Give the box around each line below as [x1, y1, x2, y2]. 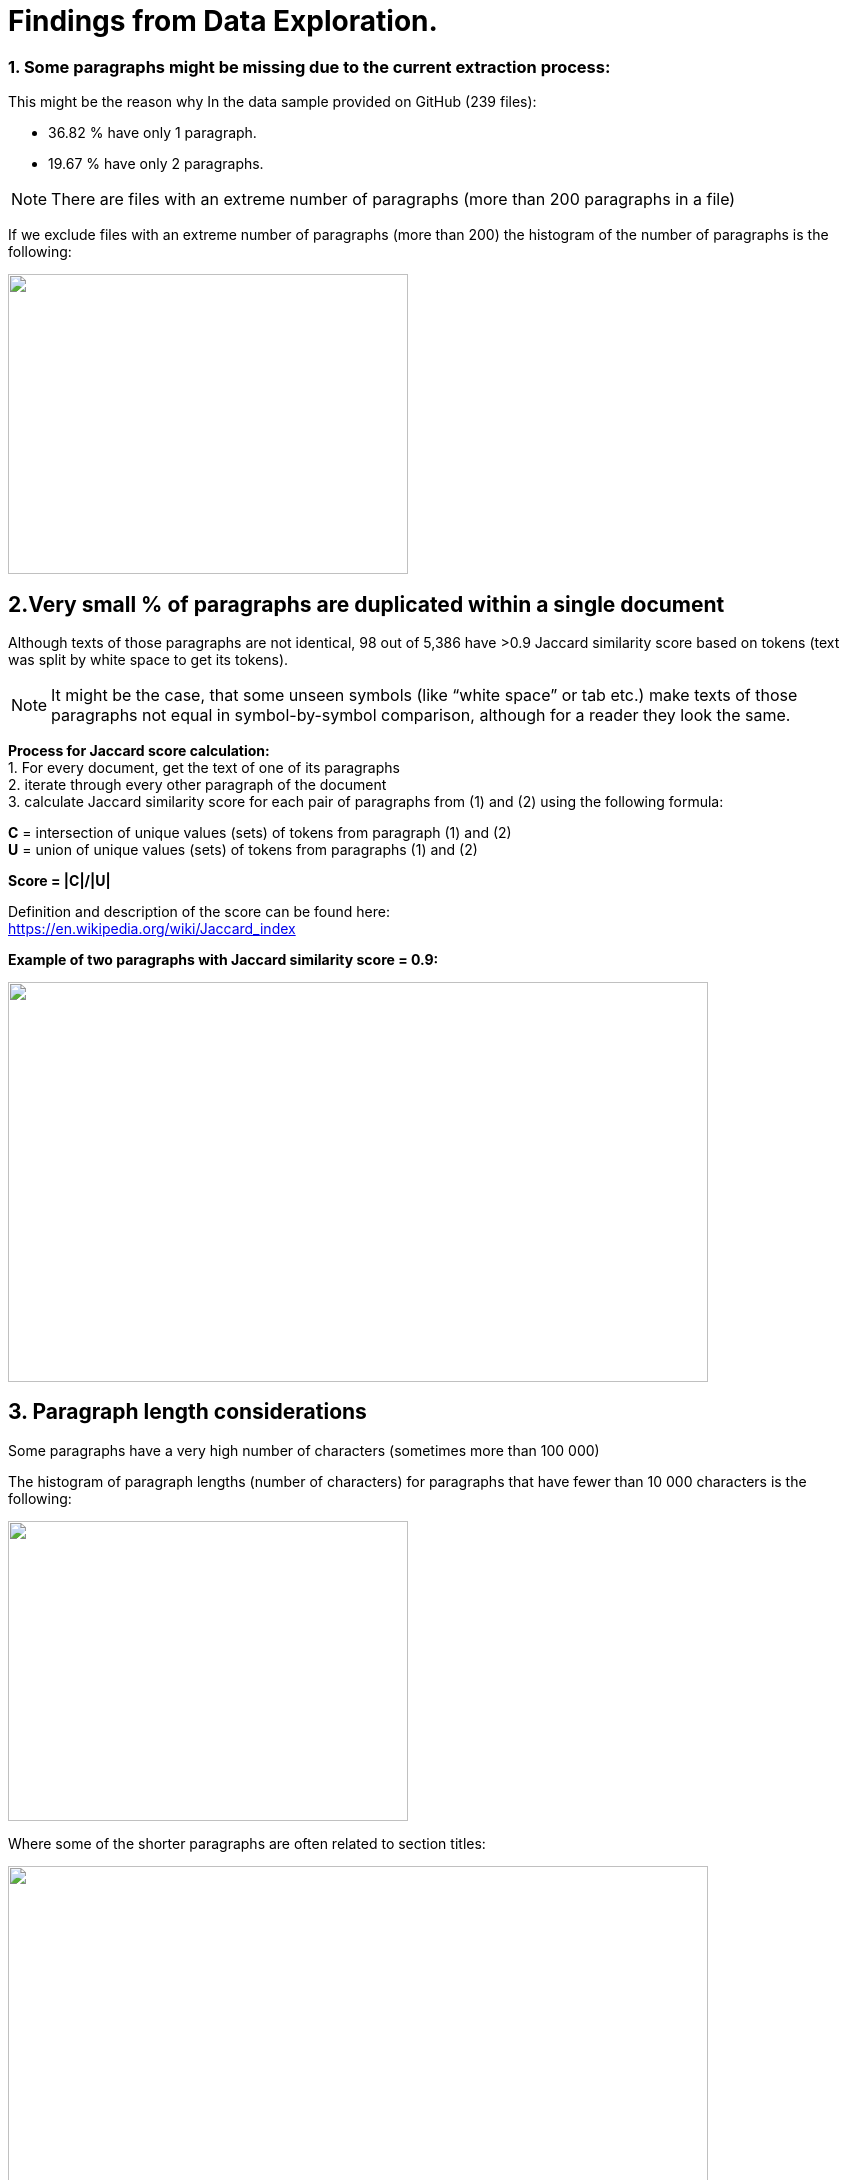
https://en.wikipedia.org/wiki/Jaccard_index [8, 919, 296, 937]
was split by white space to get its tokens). [8, 650, 289, 668]
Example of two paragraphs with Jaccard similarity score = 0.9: [8, 950, 439, 968]
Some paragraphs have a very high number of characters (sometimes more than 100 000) [8, 1441, 600, 1459]
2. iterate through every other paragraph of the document [8, 775, 387, 793]
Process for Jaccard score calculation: [8, 741, 270, 759]
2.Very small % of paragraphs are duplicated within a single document [8, 591, 725, 617]
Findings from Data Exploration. [8, 4, 438, 38]
